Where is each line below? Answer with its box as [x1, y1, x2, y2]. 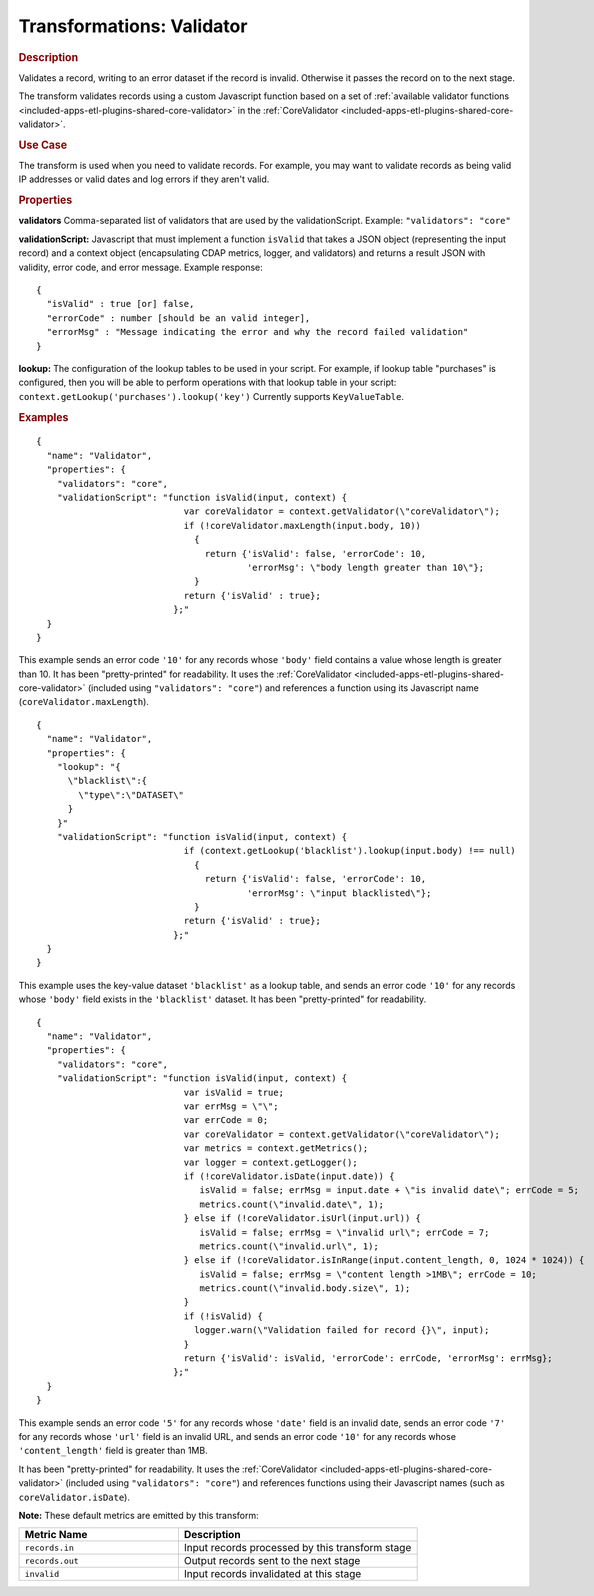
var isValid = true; [183, 1086, 285, 1098]
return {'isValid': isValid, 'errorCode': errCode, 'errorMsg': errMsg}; [183, 1353, 554, 1364]
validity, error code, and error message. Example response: [18, 261, 264, 273]
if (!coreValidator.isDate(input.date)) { [183, 1170, 395, 1182]
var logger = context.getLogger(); [183, 1156, 359, 1168]
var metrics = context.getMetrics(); [183, 1143, 369, 1154]
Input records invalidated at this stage [183, 1567, 362, 1581]
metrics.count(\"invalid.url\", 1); [199, 1240, 379, 1252]
